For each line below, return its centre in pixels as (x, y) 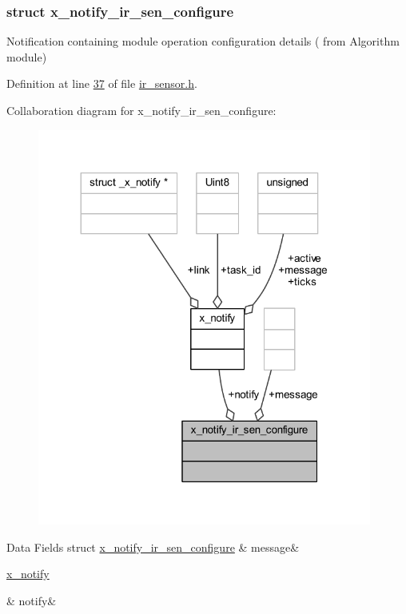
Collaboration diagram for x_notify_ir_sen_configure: (141, 110)
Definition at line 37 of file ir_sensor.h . (102, 83)
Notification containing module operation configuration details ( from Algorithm (203, 41)
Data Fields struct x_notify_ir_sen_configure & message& (153, 547)
